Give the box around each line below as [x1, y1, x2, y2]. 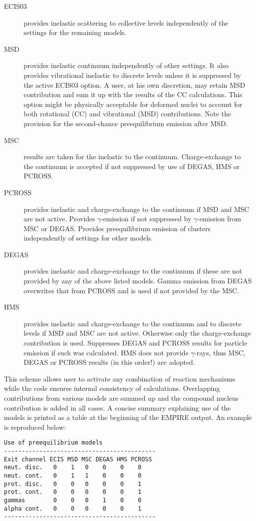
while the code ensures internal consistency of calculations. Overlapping [4, 383, 220, 393]
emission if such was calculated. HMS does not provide [24, 347, 189, 357]
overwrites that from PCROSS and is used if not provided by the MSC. [24, 285, 239, 295]
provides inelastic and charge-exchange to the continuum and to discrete [24, 318, 242, 328]
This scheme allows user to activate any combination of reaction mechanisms [4, 373, 235, 383]
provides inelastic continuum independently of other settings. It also [24, 60, 229, 70]
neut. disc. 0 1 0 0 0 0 [4, 464, 142, 471]
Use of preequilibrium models [4, 439, 103, 447]
